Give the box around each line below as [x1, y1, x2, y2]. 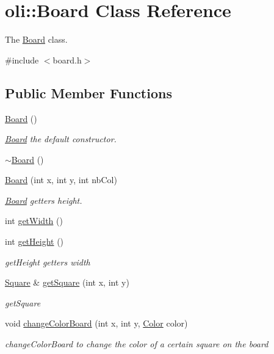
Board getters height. [5, 193, 82, 206]
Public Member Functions [5, 83, 172, 102]
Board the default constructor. [5, 132, 117, 145]
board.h [52, 53, 82, 66]
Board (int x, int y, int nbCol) [5, 173, 117, 186]
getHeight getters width [5, 255, 90, 268]
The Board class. [5, 33, 68, 46]
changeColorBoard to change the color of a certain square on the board [5, 338, 269, 350]
